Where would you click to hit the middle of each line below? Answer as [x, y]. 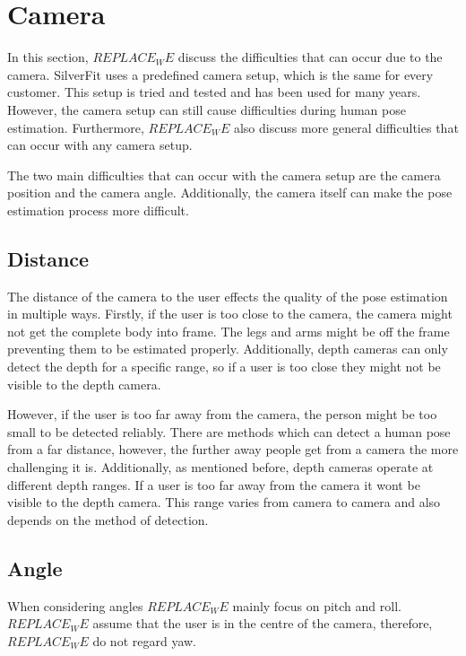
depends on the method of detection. [108, 519]
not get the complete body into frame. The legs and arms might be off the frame [229, 331]
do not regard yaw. [145, 640]
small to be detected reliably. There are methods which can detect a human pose [229, 431]
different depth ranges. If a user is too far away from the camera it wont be [214, 484]
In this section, [48, 57]
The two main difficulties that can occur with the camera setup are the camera [224, 175]
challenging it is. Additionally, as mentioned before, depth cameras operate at [220, 467]
